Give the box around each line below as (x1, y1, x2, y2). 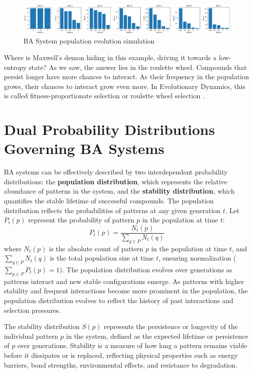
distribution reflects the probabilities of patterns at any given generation (4, 205, 221, 215)
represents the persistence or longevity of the (104, 321, 238, 331)
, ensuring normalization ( (158, 253, 236, 263)
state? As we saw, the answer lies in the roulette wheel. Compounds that (28, 62, 247, 72)
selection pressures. (4, 305, 61, 315)
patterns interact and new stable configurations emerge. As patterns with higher (4, 276, 244, 286)
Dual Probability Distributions (4, 119, 215, 139)
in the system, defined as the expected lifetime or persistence (66, 330, 248, 341)
